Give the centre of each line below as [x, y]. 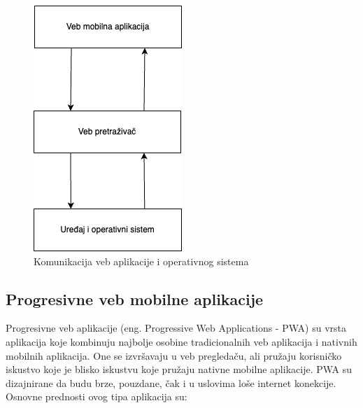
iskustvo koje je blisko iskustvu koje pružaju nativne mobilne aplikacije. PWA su [179, 369]
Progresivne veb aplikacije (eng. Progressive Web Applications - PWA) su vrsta [176, 328]
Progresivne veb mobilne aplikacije [135, 298]
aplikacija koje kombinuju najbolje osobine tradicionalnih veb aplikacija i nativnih [181, 341]
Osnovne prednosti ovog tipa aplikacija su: [97, 396]
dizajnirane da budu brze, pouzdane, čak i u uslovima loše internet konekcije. [171, 382]
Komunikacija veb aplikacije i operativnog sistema [141, 261]
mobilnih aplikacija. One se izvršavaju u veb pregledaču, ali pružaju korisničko [174, 355]
